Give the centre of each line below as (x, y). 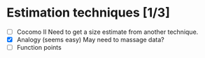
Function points (39, 48)
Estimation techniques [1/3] (89, 13)
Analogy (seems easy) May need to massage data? (91, 40)
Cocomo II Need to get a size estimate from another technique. (107, 32)
